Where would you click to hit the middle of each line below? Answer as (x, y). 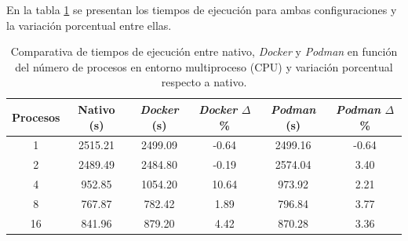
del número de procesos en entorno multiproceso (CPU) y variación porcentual (204, 66)
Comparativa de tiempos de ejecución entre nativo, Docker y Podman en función (204, 51)
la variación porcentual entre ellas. (89, 25)
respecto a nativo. (204, 82)
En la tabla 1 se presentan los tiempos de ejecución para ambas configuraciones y (202, 9)
